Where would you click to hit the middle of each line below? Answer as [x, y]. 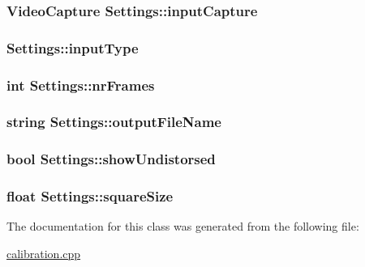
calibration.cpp [44, 254]
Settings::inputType [73, 47]
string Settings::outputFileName [114, 122]
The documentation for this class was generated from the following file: [183, 226]
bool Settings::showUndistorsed [111, 159]
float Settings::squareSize [90, 196]
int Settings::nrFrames [81, 85]
